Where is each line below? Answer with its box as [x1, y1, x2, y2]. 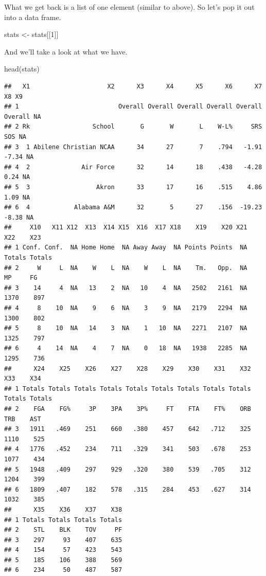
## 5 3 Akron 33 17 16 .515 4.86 [4, 183, 262, 191]
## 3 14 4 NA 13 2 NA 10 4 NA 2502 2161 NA [4, 284, 247, 292]
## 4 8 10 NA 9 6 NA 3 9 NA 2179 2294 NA [4, 304, 247, 312]
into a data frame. [4, 11, 61, 22]
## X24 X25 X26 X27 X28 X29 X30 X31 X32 [4, 365, 251, 372]
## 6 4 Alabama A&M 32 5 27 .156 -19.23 [4, 204, 262, 211]
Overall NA [4, 113, 41, 120]
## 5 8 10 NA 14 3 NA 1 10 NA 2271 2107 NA [4, 325, 247, 332]
